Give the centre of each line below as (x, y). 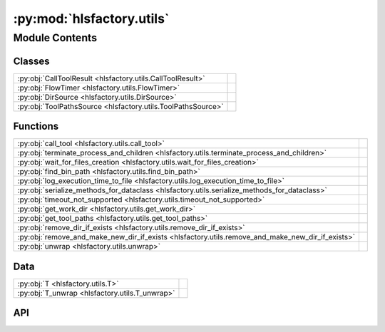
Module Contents (55, 38)
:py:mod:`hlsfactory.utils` (91, 19)
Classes (31, 61)
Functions (36, 126)
